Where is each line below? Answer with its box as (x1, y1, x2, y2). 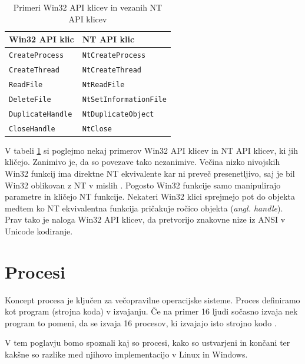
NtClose (82, 124, 112, 133)
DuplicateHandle (9, 110, 72, 118)
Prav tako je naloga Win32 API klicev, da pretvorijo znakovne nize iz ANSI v (5, 213, 286, 226)
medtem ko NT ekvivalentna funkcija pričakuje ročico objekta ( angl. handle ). (5, 201, 283, 214)
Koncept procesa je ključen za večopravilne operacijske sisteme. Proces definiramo (5, 293, 300, 306)
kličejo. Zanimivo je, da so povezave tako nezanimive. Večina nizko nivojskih (5, 155, 280, 168)
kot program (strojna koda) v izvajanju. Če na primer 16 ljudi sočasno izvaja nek (5, 305, 298, 317)
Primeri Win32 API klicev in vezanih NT (13, 1, 163, 13)
